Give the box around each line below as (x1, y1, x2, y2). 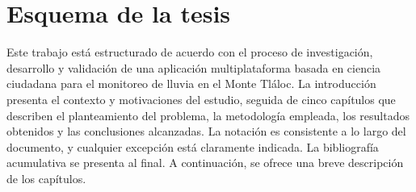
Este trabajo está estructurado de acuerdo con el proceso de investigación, (6, 44, 373, 61)
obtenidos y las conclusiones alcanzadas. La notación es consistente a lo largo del (6, 123, 406, 140)
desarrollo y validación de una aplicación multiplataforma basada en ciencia (6, 59, 381, 76)
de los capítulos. (6, 169, 86, 186)
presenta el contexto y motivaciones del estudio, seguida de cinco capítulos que (6, 90, 396, 107)
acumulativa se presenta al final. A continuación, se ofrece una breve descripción (6, 154, 404, 171)
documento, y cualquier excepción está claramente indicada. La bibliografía (6, 138, 379, 155)
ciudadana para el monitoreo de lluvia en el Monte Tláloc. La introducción (6, 75, 376, 92)
